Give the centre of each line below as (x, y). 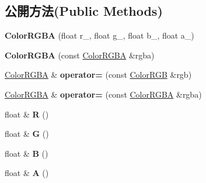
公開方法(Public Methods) (84, 11)
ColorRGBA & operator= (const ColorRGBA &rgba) (103, 94)
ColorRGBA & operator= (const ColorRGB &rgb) (98, 75)
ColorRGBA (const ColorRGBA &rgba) (80, 55)
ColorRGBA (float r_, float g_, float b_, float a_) (99, 35)
